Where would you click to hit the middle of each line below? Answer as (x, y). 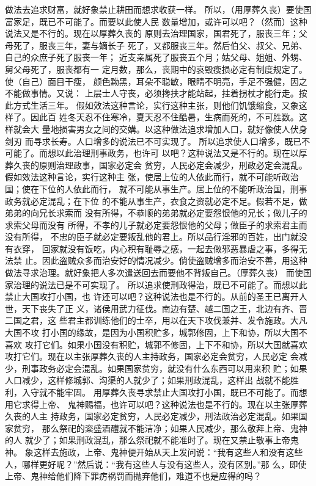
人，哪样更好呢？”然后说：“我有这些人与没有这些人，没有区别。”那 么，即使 (156, 464)
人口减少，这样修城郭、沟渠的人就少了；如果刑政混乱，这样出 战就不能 (148, 380)
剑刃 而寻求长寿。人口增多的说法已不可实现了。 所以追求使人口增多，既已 (153, 141)
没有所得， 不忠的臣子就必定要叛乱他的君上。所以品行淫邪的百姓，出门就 (152, 237)
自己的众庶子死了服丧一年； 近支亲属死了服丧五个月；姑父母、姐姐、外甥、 (156, 57)
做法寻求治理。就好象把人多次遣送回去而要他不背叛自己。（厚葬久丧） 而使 (154, 273)
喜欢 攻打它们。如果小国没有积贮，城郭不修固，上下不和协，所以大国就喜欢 (156, 344)
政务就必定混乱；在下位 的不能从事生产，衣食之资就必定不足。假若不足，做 (156, 201)
